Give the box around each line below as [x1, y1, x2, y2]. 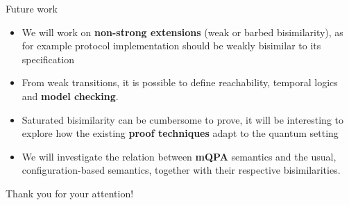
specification [22, 51, 74, 66]
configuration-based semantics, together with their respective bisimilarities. [22, 163, 341, 177]
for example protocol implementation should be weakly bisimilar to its [22, 38, 321, 53]
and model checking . [22, 88, 119, 103]
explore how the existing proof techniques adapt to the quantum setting [22, 126, 339, 140]
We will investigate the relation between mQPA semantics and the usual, [22, 149, 337, 163]
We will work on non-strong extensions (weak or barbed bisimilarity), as [22, 24, 343, 39]
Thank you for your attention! [6, 186, 134, 200]
